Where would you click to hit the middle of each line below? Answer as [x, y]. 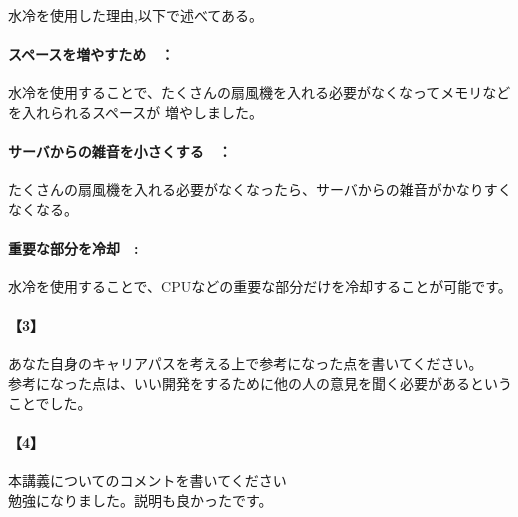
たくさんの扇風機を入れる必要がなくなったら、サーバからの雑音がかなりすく [260, 188]
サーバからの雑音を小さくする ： [120, 150]
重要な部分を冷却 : [73, 247]
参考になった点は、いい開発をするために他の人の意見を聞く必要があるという [260, 382]
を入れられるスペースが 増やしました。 [135, 111]
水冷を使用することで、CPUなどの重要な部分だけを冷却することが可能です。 [260, 285]
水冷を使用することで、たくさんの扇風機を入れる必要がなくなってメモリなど [259, 91]
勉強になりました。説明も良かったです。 [140, 499]
